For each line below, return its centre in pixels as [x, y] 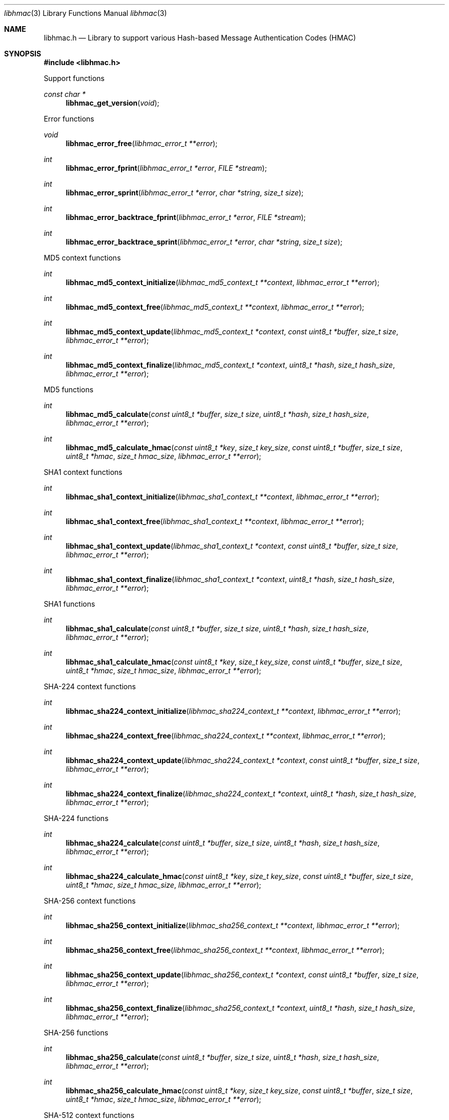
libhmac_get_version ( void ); [113, 103]
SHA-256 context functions [90, 901]
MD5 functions [69, 389]
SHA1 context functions [83, 472]
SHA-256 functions [76, 1033]
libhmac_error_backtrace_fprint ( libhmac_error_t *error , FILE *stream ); [186, 217]
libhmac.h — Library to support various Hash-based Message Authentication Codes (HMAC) [200, 38]
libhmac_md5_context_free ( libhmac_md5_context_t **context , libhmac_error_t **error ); [215, 307]
